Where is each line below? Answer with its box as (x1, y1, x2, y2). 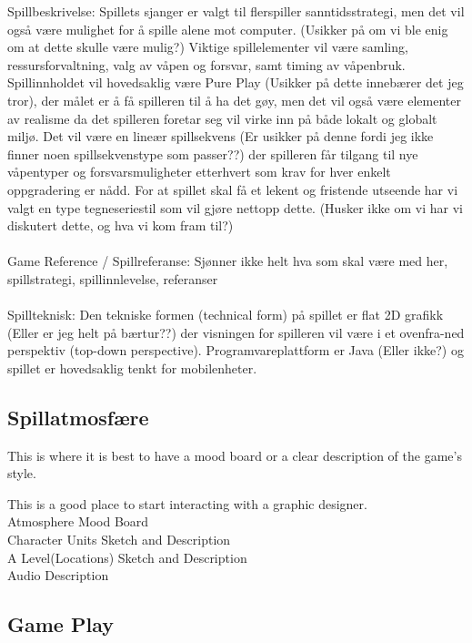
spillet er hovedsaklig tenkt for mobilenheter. (7, 358, 257, 377)
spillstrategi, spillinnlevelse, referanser (7, 269, 218, 288)
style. (7, 464, 36, 483)
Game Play (7, 610, 114, 638)
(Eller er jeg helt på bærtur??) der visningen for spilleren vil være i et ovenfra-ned (7, 322, 465, 342)
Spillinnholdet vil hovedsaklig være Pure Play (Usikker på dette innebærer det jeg (7, 73, 464, 92)
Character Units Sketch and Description (7, 530, 231, 549)
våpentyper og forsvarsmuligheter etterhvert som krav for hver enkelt (7, 162, 391, 181)
